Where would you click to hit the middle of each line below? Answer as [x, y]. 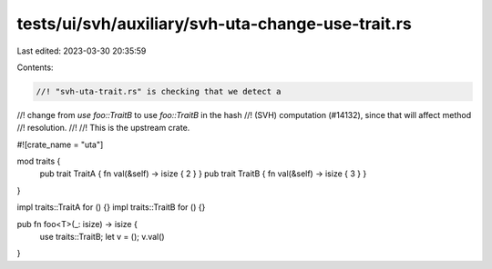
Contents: [35, 67]
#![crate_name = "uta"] [60, 144]
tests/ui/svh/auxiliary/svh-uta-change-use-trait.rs [214, 24]
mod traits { [39, 161]
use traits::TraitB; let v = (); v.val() [102, 237]
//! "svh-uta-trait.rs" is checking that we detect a [159, 91]
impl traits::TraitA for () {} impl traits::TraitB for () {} [111, 207]
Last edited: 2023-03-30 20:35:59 [82, 51]
